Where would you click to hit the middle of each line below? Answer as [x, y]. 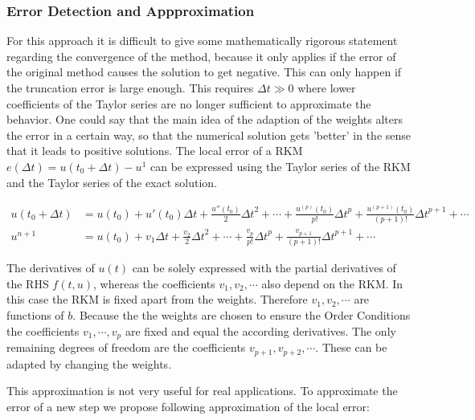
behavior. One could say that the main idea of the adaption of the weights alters [205, 119]
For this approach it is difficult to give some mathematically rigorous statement [202, 41]
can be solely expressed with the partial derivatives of [264, 268]
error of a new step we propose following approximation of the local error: [188, 406]
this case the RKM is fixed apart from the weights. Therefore [157, 299]
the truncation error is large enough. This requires [130, 88]
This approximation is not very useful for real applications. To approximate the [202, 391]
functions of [35, 315]
